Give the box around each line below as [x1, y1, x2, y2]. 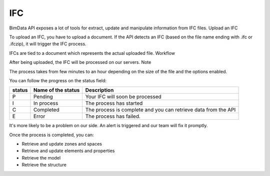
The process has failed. [85, 113, 141, 120]
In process [33, 100, 58, 107]
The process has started [85, 100, 143, 107]
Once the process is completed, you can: [9, 132, 94, 138]
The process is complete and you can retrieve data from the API [85, 106, 236, 113]
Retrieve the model [21, 155, 61, 161]
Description [85, 87, 114, 94]
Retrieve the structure [21, 162, 67, 168]
